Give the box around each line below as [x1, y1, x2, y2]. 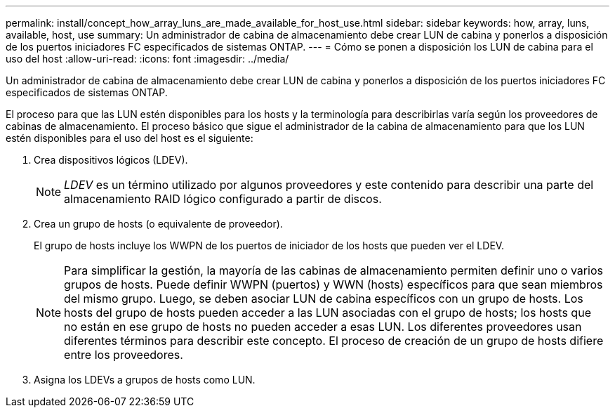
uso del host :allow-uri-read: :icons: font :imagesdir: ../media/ [6, 53, 289, 65]
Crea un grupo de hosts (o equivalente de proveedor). [34, 218, 283, 230]
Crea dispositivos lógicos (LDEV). [34, 154, 188, 166]
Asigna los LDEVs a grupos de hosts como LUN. [34, 374, 256, 386]
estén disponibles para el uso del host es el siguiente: [6, 132, 253, 144]
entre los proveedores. [64, 348, 183, 362]
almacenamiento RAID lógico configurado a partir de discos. [64, 192, 382, 206]
